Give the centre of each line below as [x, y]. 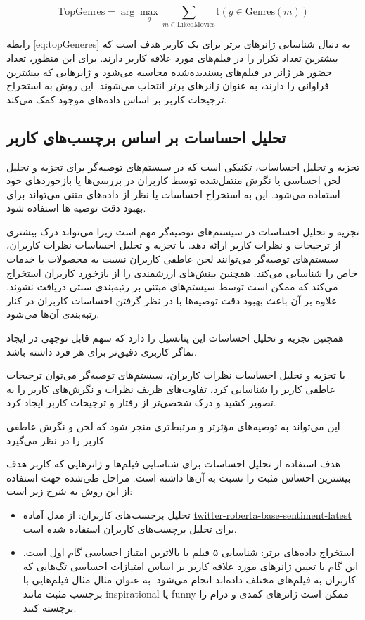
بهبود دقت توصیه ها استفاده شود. [76, 208]
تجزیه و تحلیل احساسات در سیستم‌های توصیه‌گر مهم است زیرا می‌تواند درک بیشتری [183, 231]
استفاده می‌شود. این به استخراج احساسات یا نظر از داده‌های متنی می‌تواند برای [173, 194]
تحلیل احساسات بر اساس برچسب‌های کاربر [146, 137]
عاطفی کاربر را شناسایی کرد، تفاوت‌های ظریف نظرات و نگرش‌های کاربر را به [171, 388]
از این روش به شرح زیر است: [70, 491]
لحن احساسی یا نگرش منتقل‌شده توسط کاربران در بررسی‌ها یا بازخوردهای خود [174, 180]
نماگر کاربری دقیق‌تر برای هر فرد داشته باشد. [102, 351]
